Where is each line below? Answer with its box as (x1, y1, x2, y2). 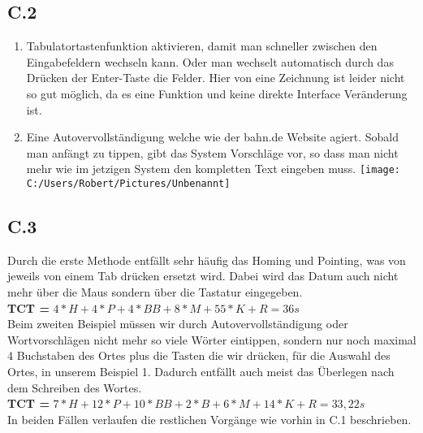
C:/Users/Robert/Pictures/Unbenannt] (26, 178, 231, 190)
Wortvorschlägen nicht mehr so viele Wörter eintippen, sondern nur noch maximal (7, 331, 417, 348)
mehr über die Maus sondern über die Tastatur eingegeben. (7, 284, 303, 301)
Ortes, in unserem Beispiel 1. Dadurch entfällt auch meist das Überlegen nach (7, 363, 395, 380)
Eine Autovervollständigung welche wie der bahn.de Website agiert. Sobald (26, 128, 399, 145)
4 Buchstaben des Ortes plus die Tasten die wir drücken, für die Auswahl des (7, 347, 391, 364)
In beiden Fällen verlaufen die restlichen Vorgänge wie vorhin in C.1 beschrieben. (7, 410, 412, 427)
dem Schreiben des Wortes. (7, 379, 142, 396)
